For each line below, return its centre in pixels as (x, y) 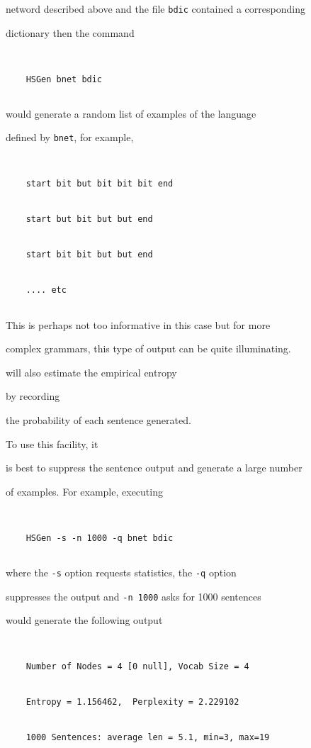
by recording (33, 396)
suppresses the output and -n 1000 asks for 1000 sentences (134, 596)
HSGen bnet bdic (64, 79)
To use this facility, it (52, 443)
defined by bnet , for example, (70, 137)
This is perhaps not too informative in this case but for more (138, 324)
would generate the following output (84, 620)
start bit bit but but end (89, 255)
